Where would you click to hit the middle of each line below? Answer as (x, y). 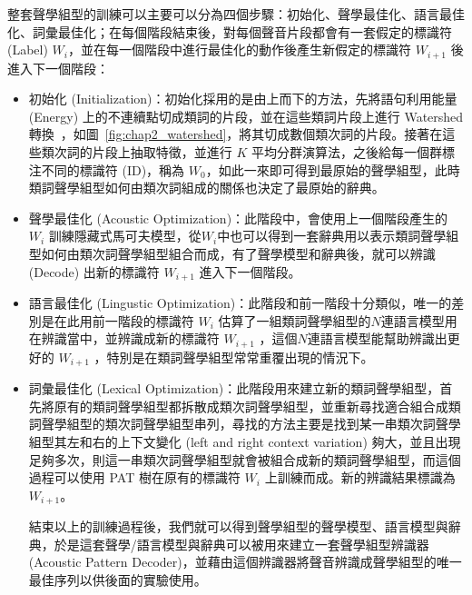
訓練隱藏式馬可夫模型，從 (125, 236)
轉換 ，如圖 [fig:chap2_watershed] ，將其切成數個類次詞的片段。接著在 (236, 134)
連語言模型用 (419, 320)
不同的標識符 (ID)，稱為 (113, 169)
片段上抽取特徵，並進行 (162, 152)
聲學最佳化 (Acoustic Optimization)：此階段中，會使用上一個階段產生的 (238, 218)
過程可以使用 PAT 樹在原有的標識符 (134, 477)
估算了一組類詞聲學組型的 (295, 320)
